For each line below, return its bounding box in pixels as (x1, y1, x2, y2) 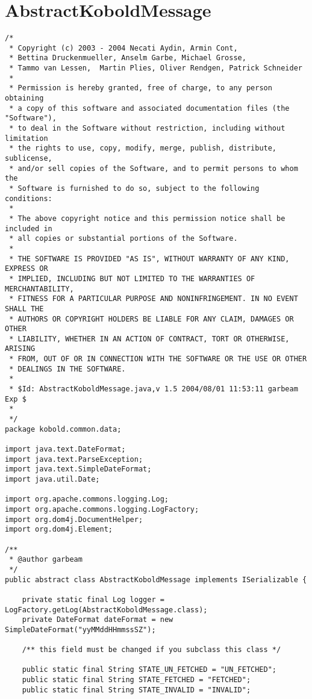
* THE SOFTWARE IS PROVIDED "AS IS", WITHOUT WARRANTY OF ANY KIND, (9, 254, 290, 263)
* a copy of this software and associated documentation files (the (9, 104, 290, 113)
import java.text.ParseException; (5, 455, 143, 464)
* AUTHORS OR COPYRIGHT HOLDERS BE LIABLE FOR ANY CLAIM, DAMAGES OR (9, 314, 294, 323)
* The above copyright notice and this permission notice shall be (9, 214, 285, 223)
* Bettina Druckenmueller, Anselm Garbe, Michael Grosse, (9, 54, 246, 63)
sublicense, (5, 154, 52, 163)
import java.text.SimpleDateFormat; (5, 465, 152, 474)
